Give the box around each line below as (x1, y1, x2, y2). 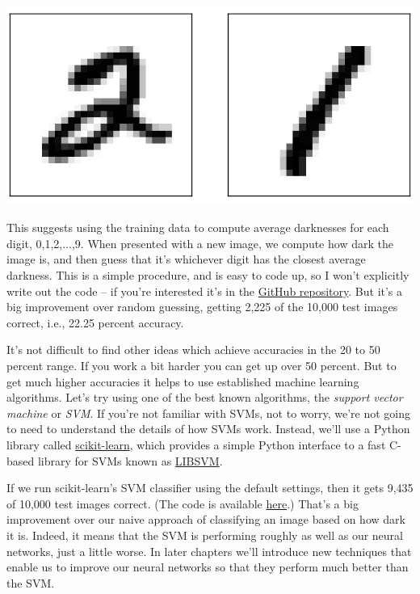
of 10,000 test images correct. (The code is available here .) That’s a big (6, 495, 359, 512)
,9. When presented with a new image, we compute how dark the (71, 234, 393, 251)
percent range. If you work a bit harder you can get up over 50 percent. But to (6, 357, 397, 374)
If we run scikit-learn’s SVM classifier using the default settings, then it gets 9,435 (6, 479, 414, 496)
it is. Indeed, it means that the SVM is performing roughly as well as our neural (6, 526, 403, 543)
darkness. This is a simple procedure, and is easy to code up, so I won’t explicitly (6, 267, 409, 284)
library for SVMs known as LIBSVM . (37, 452, 223, 469)
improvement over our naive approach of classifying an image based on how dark (6, 511, 405, 528)
